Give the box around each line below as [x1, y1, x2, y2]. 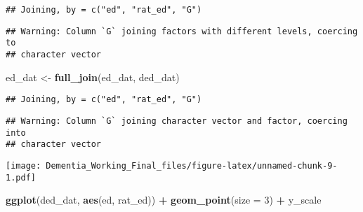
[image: [6, 160, 41, 171]
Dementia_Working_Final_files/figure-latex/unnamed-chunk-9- [46, 160, 338, 171]
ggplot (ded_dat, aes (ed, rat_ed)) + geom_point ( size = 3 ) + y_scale [6, 192, 322, 207]
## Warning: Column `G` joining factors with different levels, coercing [6, 26, 358, 36]
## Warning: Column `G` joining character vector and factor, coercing [6, 115, 348, 126]
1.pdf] [6, 172, 36, 183]
